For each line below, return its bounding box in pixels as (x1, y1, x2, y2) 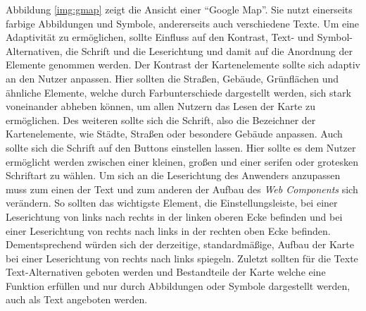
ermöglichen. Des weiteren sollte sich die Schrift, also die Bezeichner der (6, 112, 316, 127)
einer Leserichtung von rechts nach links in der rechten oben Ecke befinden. (6, 223, 331, 238)
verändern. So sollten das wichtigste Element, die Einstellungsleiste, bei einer (6, 195, 338, 210)
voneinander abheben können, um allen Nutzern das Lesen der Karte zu (6, 99, 315, 114)
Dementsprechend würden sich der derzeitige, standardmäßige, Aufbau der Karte (6, 237, 354, 252)
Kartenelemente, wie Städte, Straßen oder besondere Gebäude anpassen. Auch (6, 126, 343, 141)
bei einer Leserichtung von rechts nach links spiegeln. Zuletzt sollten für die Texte (6, 250, 358, 265)
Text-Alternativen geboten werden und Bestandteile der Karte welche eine (6, 264, 326, 279)
